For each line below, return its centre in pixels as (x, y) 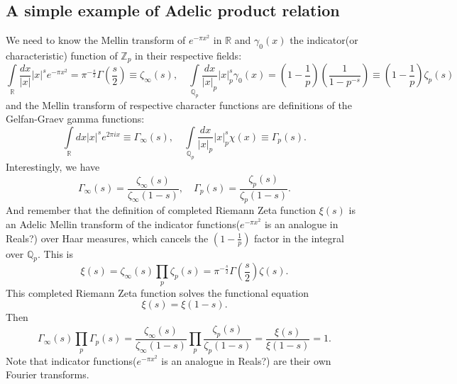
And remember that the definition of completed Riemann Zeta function (161, 210)
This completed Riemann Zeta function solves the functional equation (158, 292)
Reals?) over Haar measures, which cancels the (107, 238)
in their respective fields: (188, 55)
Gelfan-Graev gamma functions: (75, 119)
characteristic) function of (62, 55)
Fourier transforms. (48, 374)
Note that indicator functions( (71, 360)
